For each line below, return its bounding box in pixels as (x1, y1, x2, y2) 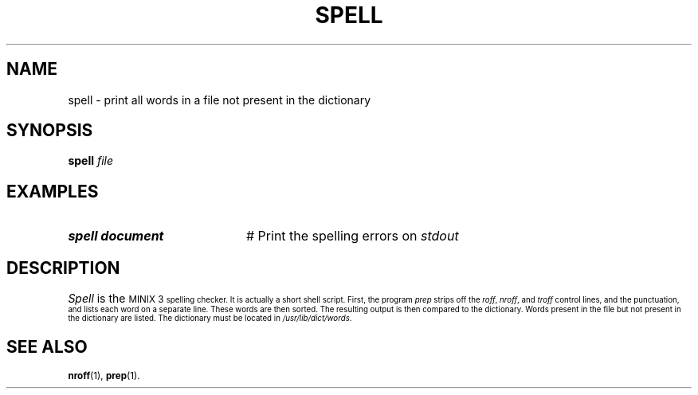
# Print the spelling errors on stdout (245, 228, 459, 244)
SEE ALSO (6, 336, 88, 357)
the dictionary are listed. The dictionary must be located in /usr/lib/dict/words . (68, 314, 352, 323)
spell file (68, 154, 113, 168)
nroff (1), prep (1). (68, 370, 140, 381)
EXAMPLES (6, 181, 99, 201)
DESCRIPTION (6, 257, 120, 278)
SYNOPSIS (6, 120, 93, 141)
